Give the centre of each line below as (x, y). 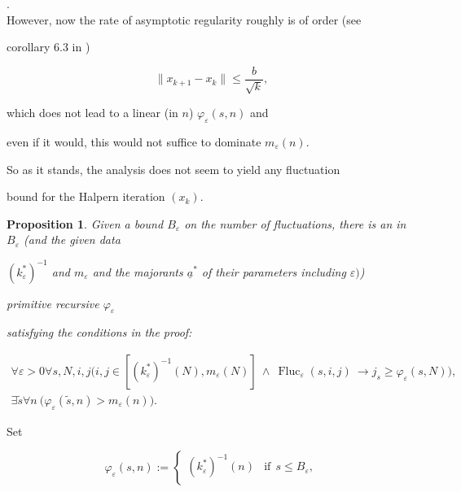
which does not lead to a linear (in (92, 113)
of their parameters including (274, 271)
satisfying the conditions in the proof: (99, 332)
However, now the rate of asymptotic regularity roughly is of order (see (184, 19)
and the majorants (138, 271)
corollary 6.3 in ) (48, 47)
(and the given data (72, 239)
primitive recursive (53, 303)
